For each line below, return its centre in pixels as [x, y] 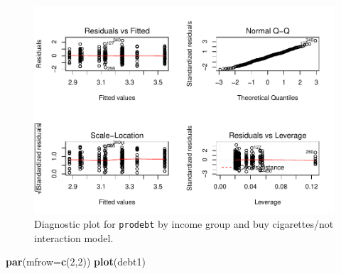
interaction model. [74, 237]
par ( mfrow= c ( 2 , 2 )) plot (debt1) [76, 262]
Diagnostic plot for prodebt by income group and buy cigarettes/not [184, 224]
